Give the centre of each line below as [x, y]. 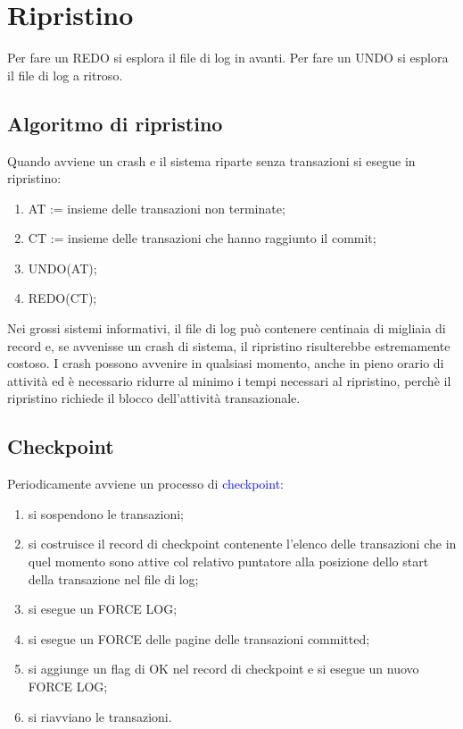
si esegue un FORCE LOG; [103, 609]
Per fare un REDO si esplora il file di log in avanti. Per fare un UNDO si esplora [228, 58]
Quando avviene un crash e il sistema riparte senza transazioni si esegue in [211, 160]
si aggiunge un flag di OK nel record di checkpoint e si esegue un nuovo [223, 669]
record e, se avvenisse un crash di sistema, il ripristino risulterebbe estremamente [229, 345]
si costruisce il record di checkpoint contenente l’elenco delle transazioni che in [242, 544]
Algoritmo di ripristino [115, 123]
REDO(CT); [62, 298]
